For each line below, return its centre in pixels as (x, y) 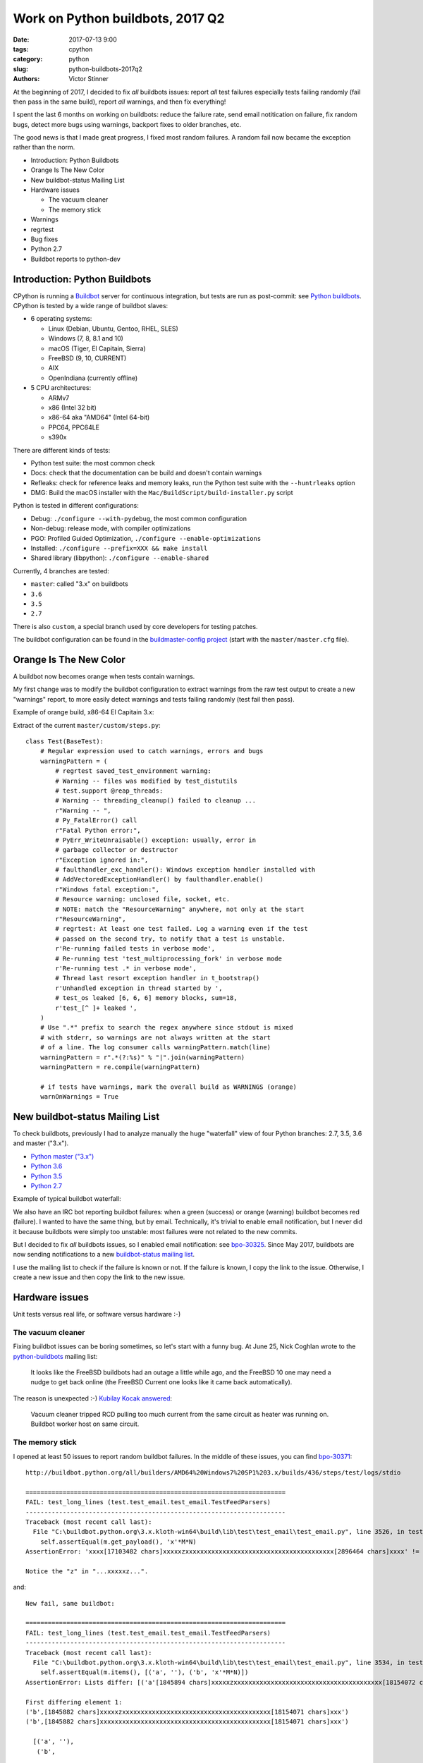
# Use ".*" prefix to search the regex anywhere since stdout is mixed (166, 1027)
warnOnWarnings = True (79, 1097)
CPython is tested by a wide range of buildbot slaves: (91, 306)
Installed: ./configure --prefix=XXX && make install (119, 548)
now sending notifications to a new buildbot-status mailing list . (104, 1255)
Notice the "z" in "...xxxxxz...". (87, 1571)
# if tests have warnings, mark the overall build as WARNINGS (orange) (168, 1087)
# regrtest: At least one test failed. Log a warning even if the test (182, 929)
